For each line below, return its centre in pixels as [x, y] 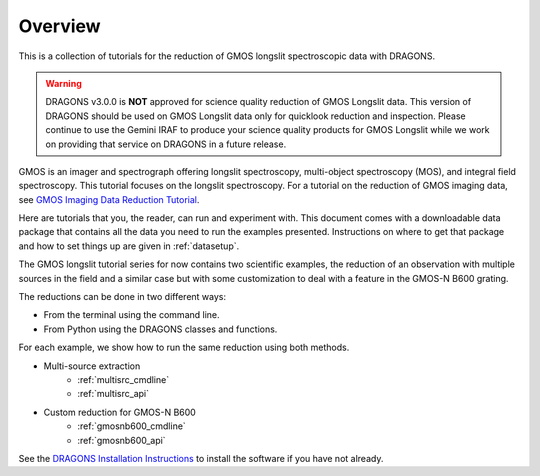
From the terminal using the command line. [131, 315]
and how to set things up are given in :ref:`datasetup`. [129, 246]
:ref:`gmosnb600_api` [121, 440]
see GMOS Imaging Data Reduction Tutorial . [109, 199]
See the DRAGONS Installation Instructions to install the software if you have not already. [201, 458]
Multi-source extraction [92, 366]
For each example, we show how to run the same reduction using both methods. [184, 347]
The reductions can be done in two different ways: [122, 297]
